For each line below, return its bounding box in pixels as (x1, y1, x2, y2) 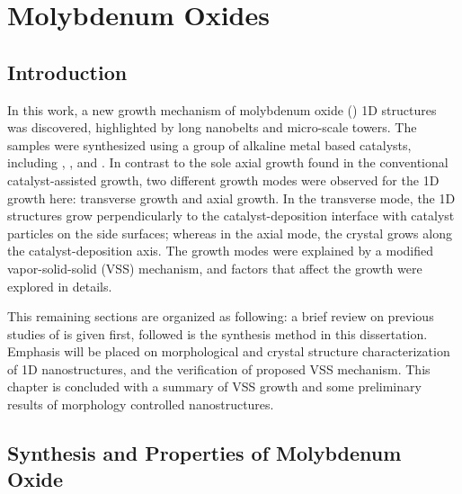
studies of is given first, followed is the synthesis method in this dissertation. (7, 324, 428, 343)
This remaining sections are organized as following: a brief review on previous (7, 307, 434, 326)
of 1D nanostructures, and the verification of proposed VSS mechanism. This (7, 359, 431, 378)
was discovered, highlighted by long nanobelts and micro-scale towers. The (7, 118, 417, 137)
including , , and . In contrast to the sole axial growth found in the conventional (7, 153, 449, 172)
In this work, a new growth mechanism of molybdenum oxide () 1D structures (7, 100, 437, 119)
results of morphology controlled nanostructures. (7, 395, 274, 414)
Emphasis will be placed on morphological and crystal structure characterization (7, 342, 450, 361)
